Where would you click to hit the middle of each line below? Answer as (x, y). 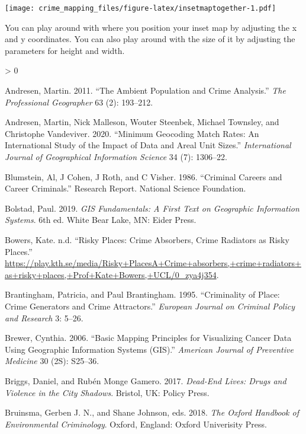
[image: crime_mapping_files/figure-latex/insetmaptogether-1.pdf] (141, 8)
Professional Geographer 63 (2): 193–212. (79, 102)
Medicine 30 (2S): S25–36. (52, 361)
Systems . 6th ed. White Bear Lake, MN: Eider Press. (101, 220)
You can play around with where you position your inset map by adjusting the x (151, 27)
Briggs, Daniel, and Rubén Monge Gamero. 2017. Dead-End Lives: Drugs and (146, 380)
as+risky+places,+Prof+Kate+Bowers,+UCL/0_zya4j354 (111, 274)
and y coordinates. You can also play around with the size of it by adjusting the (150, 39)
